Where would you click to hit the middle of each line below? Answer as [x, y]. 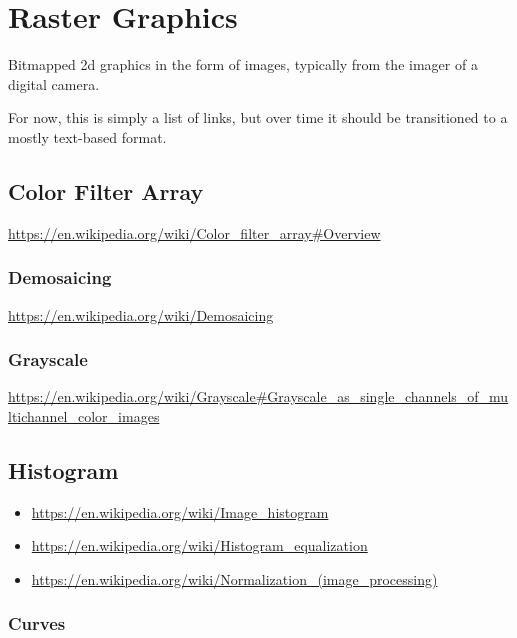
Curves [37, 623]
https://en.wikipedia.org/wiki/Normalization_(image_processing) [234, 578]
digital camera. [54, 83]
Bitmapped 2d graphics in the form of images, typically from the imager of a [243, 64]
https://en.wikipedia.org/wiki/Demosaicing [141, 314]
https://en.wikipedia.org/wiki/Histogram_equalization [199, 545]
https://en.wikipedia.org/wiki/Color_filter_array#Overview [194, 232]
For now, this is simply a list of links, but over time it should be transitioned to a [258, 117]
